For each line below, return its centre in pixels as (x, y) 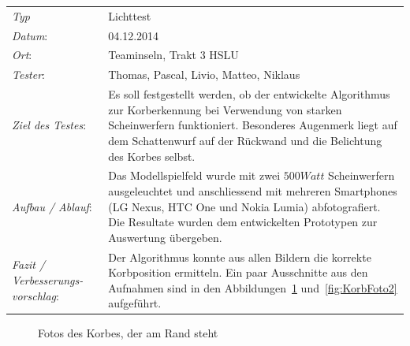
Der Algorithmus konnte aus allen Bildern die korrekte (240, 257)
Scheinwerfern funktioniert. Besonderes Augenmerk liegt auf (253, 125)
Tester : (29, 74)
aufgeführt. (135, 303)
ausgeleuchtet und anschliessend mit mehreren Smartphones (253, 190)
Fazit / (29, 264)
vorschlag (34, 295)
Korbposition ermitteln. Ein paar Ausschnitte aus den (238, 272)
